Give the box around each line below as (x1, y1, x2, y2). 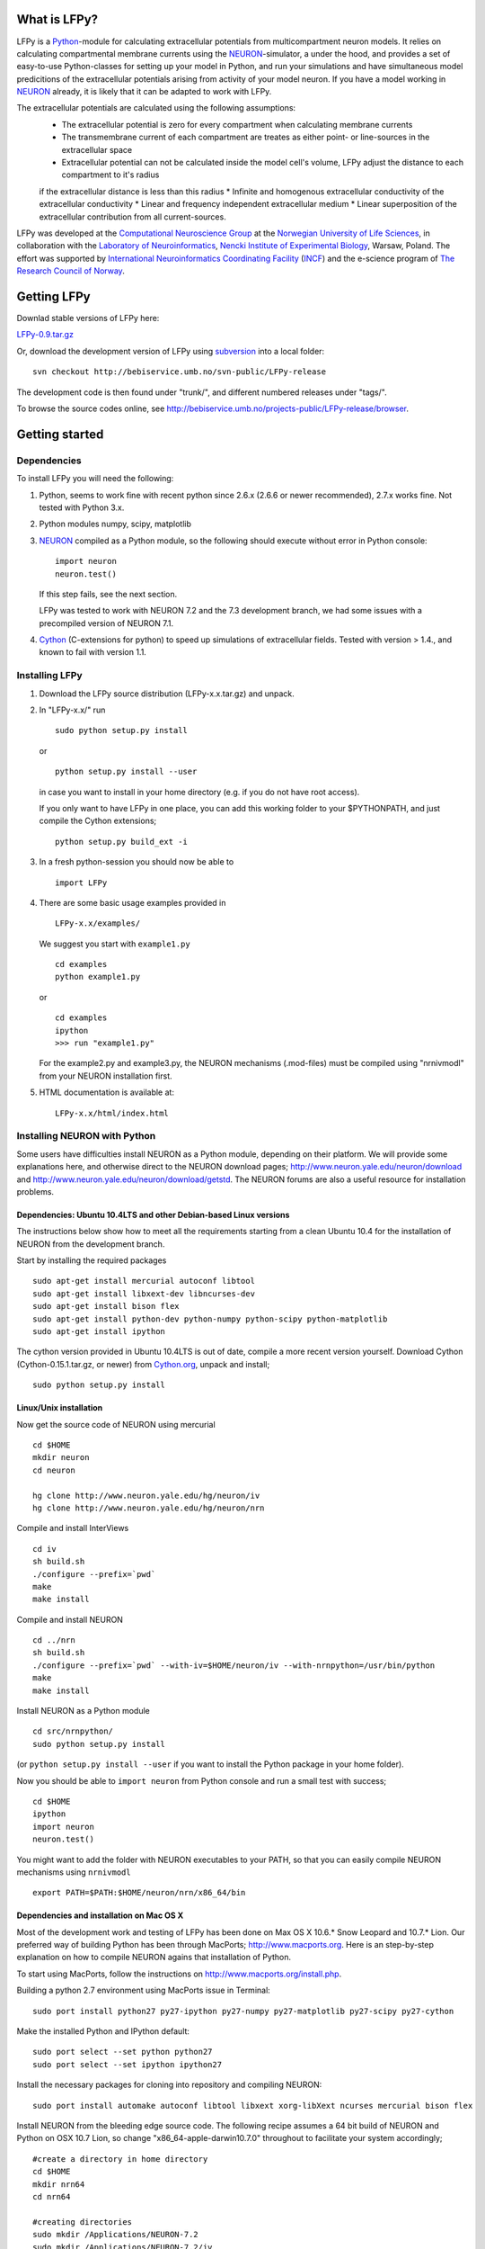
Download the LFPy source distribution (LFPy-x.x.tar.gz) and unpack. (39, 688, 295, 699)
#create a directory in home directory (32, 2154, 208, 2164)
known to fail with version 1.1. (39, 647, 147, 658)
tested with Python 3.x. (39, 502, 125, 513)
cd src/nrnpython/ (32, 1726, 114, 1736)
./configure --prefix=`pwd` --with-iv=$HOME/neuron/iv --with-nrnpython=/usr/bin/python (32, 1660, 436, 1671)
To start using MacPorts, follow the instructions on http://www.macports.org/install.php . (16, 1968, 342, 1979)
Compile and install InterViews (16, 1523, 129, 1534)
